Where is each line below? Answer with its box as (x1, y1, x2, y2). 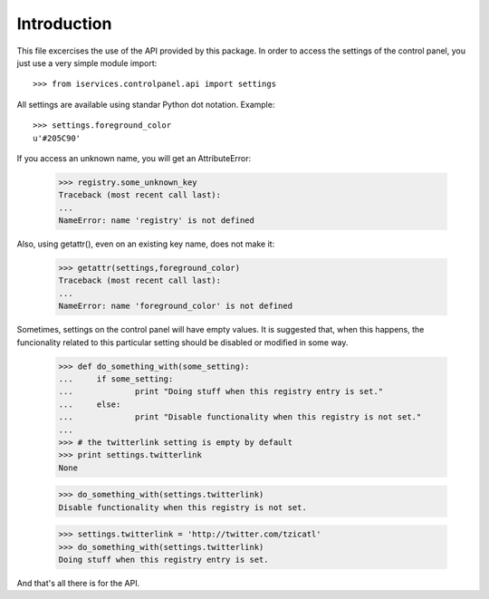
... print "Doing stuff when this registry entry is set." (58, 386, 384, 397)
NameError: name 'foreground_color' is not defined (58, 301, 293, 312)
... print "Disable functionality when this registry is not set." (58, 412, 422, 422)
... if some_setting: (58, 373, 174, 384)
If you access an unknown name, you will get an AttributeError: (16, 152, 252, 163)
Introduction (16, 14, 112, 34)
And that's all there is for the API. (16, 577, 140, 588)
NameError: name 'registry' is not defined (58, 216, 255, 226)
